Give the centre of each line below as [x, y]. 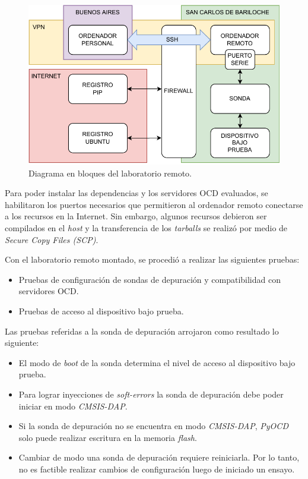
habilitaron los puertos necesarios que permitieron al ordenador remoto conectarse [154, 204]
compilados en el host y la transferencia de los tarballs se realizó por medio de [146, 228]
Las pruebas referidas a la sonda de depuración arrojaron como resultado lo [142, 331]
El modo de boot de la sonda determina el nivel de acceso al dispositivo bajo [157, 362]
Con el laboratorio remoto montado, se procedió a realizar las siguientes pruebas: [152, 259]
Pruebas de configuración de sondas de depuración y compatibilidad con [150, 279]
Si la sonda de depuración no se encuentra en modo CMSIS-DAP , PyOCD [153, 426]
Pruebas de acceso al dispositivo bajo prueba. [101, 311]
